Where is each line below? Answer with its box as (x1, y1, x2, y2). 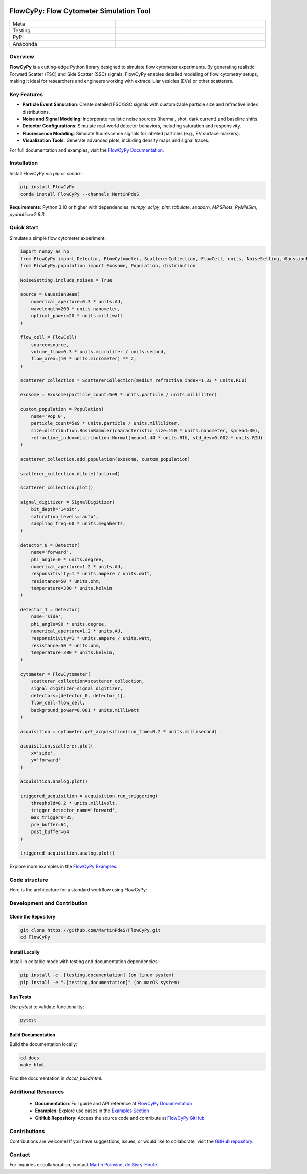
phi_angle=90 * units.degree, (31, 621, 107, 627)
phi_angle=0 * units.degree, (31, 557, 104, 563)
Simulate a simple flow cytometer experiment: (9, 234, 106, 241)
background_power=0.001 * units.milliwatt (31, 707, 139, 713)
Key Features (9, 91, 43, 98)
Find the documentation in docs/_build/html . (9, 1075, 103, 1081)
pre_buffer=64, (31, 822, 69, 827)
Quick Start (9, 224, 38, 231)
